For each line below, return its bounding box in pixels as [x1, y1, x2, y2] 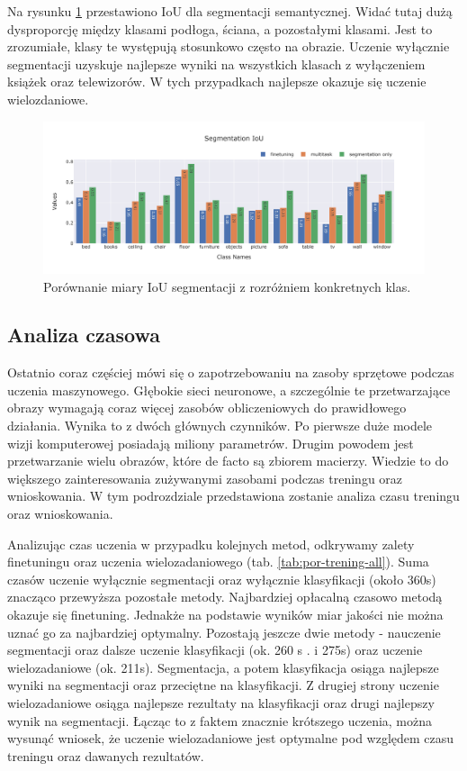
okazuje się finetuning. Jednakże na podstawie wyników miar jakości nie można [7, 605, 444, 624]
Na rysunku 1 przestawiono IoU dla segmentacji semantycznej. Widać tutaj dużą [7, 2, 453, 20]
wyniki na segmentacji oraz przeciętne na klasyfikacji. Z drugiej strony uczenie [7, 676, 439, 694]
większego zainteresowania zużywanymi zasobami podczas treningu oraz [7, 468, 403, 487]
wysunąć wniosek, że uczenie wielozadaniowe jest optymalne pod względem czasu [7, 729, 454, 748]
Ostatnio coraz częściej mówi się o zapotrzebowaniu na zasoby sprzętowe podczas [7, 363, 454, 382]
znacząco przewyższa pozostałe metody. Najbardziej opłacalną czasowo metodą [7, 587, 443, 606]
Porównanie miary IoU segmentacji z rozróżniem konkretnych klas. [43, 277, 411, 295]
